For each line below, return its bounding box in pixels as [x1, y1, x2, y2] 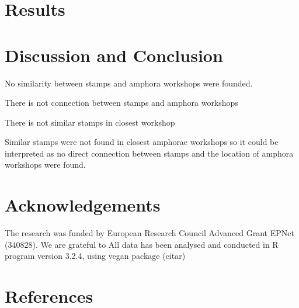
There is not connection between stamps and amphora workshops [5, 96, 238, 109]
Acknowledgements [5, 193, 161, 217]
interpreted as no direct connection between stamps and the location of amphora [5, 147, 294, 159]
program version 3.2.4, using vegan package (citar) [5, 250, 186, 262]
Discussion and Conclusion [5, 43, 223, 67]
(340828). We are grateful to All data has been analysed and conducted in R [5, 238, 279, 250]
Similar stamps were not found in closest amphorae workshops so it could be [5, 136, 279, 148]
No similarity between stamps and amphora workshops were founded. [5, 77, 253, 89]
